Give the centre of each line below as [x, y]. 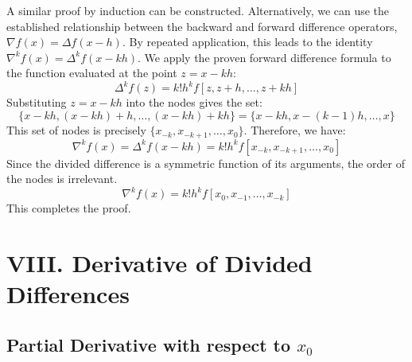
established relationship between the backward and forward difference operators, [202, 26]
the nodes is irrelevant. [62, 179]
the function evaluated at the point [92, 73]
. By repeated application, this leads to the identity [247, 42]
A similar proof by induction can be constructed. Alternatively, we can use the [198, 10]
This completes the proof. [69, 208]
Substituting [37, 102]
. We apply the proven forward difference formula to [264, 57]
